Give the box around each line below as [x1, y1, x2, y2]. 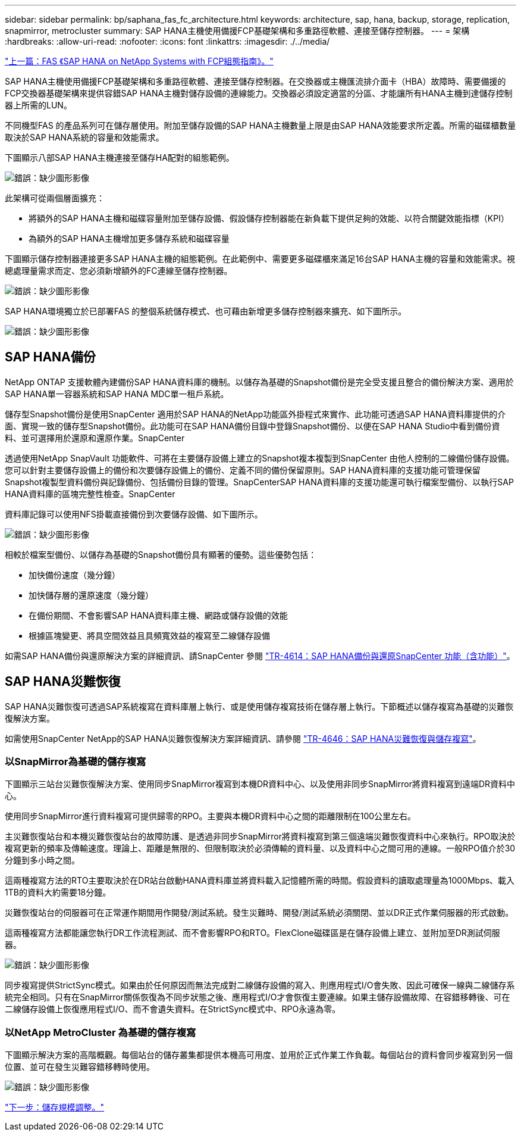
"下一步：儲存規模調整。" [5, 1102, 105, 1113]
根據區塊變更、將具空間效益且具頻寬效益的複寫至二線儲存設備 [29, 630, 270, 641]
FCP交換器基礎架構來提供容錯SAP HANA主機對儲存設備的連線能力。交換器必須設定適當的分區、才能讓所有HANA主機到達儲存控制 [5, 88, 513, 98]
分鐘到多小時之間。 [5, 855, 80, 866]
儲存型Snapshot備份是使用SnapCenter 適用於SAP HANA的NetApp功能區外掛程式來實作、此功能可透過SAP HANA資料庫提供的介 [5, 408, 506, 419]
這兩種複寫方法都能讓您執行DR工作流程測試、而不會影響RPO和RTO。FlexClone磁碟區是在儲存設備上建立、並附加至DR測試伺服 [5, 928, 500, 938]
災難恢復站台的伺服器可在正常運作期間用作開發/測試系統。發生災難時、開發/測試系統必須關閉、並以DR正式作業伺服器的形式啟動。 [5, 907, 514, 918]
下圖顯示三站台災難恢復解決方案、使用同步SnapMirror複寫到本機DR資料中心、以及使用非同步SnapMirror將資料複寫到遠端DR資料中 [5, 779, 516, 789]
